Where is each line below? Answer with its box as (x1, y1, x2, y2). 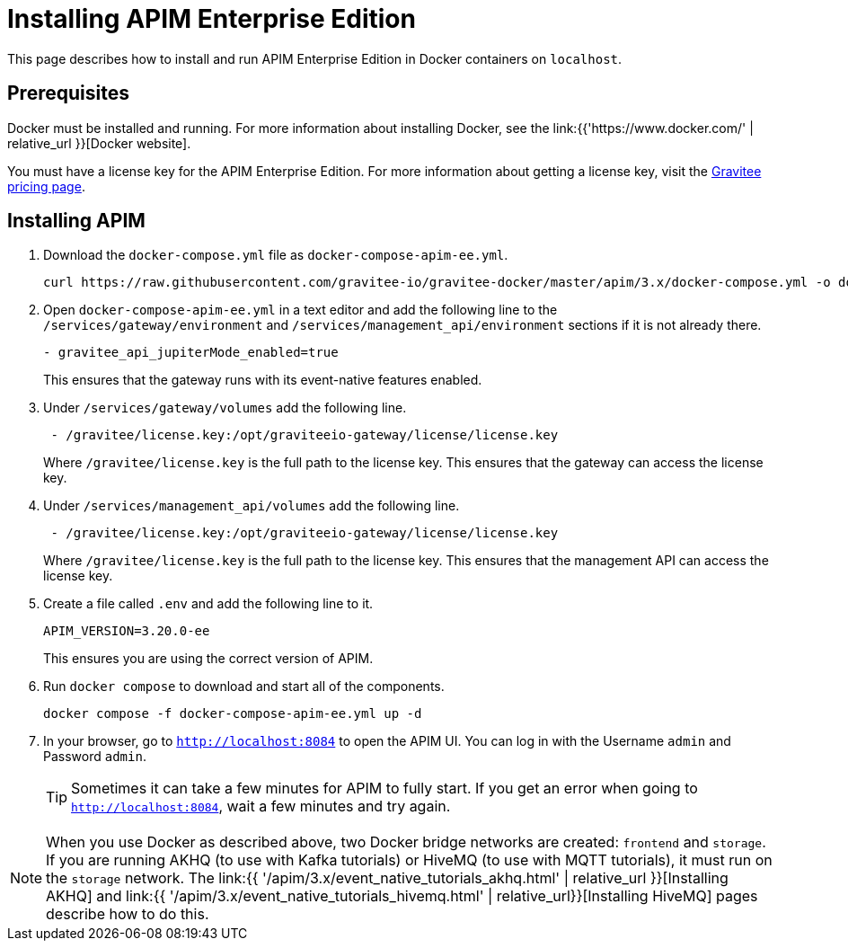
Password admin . (43, 749, 146, 765)
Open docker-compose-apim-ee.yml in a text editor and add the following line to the (43, 302, 558, 318)
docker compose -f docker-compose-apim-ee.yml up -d (43, 706, 422, 722)
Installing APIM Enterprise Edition (7, 4, 416, 34)
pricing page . (7, 178, 85, 194)
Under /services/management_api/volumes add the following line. (43, 498, 460, 514)
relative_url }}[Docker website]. (7, 135, 191, 151)
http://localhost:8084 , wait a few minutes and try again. (71, 797, 451, 816)
